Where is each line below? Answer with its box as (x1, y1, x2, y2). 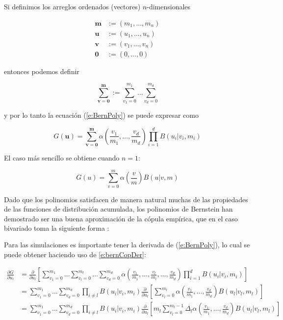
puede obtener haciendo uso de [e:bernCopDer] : (4, 249, 146, 259)
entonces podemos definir (4, 66, 79, 76)
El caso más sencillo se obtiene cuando (4, 152, 120, 162)
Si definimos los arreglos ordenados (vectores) (4, 1, 141, 11)
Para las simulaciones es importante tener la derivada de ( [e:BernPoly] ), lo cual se (4, 240, 250, 250)
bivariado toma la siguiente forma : (4, 223, 109, 233)
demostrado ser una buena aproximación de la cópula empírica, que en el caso (4, 213, 238, 223)
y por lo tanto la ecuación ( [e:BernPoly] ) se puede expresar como (4, 110, 199, 120)
